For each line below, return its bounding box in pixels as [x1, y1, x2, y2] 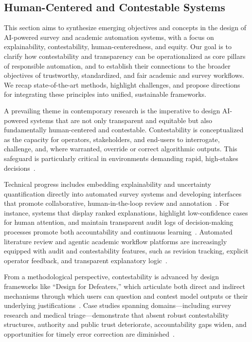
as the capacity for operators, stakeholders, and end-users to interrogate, [4, 134, 220, 144]
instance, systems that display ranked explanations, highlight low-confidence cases [4, 207, 248, 217]
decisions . [4, 162, 36, 173]
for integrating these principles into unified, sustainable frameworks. [4, 89, 206, 99]
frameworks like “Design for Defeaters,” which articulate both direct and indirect [4, 281, 245, 291]
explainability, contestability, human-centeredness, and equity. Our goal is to [4, 41, 232, 52]
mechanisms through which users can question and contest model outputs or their [4, 290, 248, 301]
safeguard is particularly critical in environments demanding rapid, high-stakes [4, 153, 238, 163]
